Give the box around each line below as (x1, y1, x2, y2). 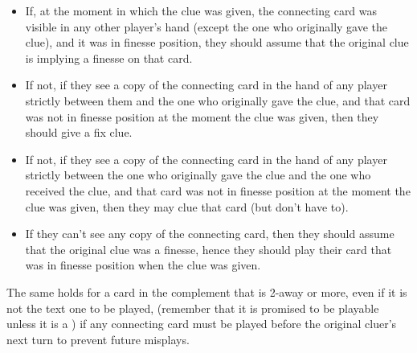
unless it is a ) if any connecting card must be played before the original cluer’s (6, 315, 397, 332)
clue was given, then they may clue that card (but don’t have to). (25, 198, 349, 215)
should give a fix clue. (25, 124, 133, 141)
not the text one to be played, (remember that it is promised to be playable (6, 299, 379, 316)
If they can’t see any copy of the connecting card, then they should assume (25, 225, 395, 242)
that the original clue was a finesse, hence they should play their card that (25, 240, 392, 257)
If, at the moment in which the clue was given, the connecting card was (25, 2, 378, 18)
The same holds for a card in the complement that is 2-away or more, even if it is (6, 283, 407, 300)
